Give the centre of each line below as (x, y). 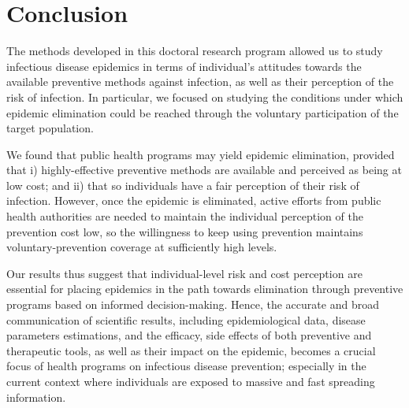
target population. (50, 128)
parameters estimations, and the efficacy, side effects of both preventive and (189, 335)
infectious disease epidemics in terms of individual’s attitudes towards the (184, 66)
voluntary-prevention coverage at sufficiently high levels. (142, 247)
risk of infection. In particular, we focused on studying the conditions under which (205, 96)
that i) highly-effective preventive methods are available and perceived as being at (204, 170)
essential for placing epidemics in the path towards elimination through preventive (205, 289)
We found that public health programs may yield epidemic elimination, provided (201, 154)
